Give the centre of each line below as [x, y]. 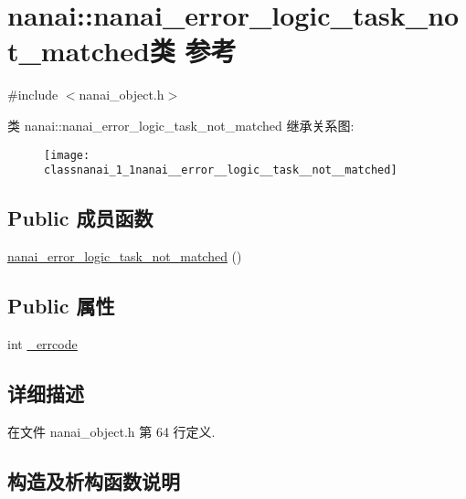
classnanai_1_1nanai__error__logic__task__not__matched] [221, 170]
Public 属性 [61, 305]
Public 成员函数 [80, 218]
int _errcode [42, 343]
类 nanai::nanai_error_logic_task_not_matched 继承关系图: [181, 125]
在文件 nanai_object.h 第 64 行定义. [111, 431]
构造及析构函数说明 [94, 480]
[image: [67, 155]
